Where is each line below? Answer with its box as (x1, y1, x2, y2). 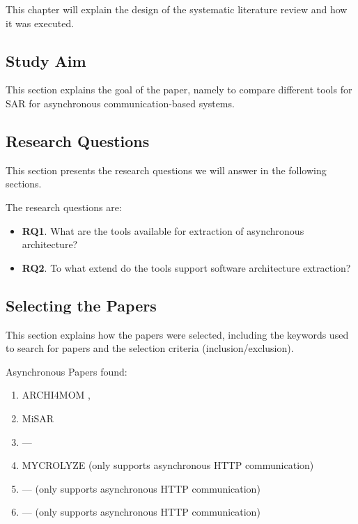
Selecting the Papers (6, 294, 157, 316)
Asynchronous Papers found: (6, 364, 127, 378)
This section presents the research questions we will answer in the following (6, 162, 327, 177)
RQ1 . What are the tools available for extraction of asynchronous (22, 223, 304, 238)
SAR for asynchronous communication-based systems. (6, 95, 235, 110)
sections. (6, 176, 42, 191)
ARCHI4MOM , (22, 387, 91, 402)
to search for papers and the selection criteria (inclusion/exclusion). (6, 341, 294, 355)
